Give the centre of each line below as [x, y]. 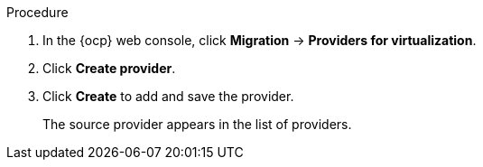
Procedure [37, 12]
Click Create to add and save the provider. [168, 96]
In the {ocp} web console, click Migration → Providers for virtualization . [260, 40]
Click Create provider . [109, 68]
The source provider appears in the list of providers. [197, 124]
